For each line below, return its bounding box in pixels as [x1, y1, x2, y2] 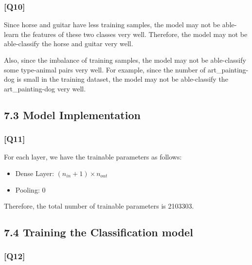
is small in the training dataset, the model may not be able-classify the [17, 74, 228, 84]
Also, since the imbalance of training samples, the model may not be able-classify [4, 55, 246, 65]
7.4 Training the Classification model [4, 225, 193, 240]
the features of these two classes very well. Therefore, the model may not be [21, 29, 248, 39]
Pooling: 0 [15, 184, 46, 194]
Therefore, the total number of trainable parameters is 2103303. [4, 201, 194, 211]
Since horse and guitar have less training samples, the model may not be [4, 19, 220, 30]
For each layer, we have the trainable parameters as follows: [4, 152, 182, 162]
